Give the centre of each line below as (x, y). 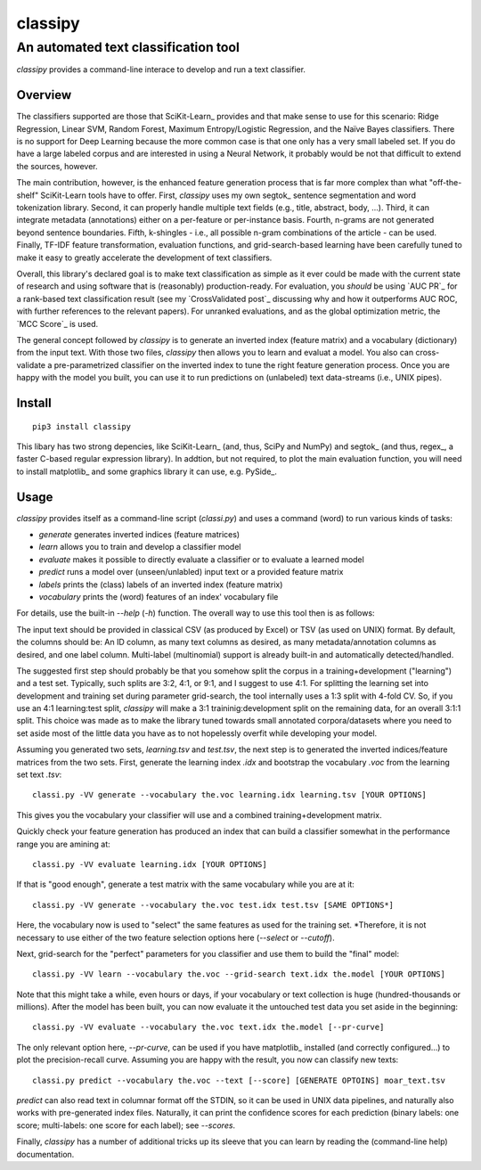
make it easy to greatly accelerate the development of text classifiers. (144, 258)
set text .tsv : (39, 774)
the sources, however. (57, 166)
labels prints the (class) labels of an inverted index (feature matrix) (161, 585)
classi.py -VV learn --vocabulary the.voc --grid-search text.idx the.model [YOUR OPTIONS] (239, 974)
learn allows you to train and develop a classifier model (140, 547)
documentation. (45, 1154)
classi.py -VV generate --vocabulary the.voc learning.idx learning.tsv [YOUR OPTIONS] (230, 795)
